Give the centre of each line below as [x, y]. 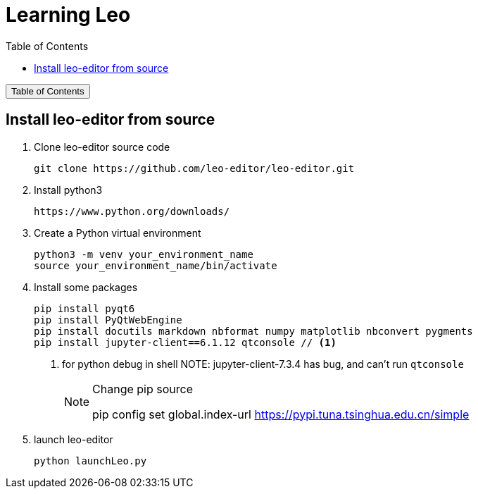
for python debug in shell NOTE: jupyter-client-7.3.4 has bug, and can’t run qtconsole [263, 364]
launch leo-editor [74, 439]
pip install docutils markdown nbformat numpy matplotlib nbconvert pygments [253, 331]
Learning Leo [68, 15]
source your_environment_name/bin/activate [156, 265]
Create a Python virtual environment [118, 233]
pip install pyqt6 [84, 308]
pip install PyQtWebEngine [108, 320]
